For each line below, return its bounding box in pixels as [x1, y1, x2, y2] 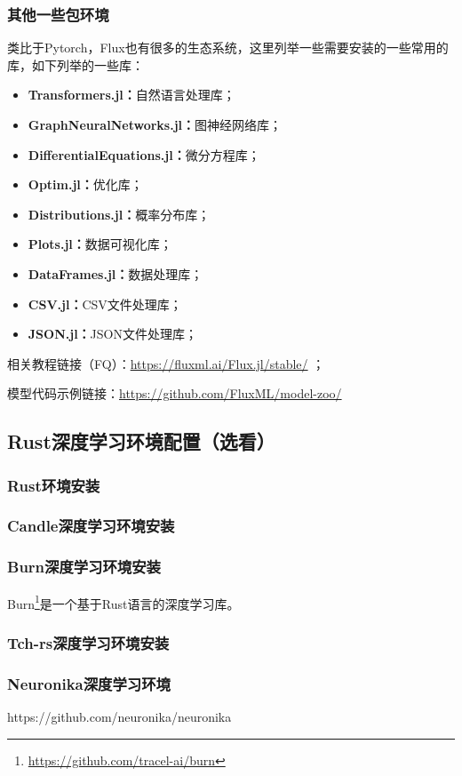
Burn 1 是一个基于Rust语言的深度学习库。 [7, 591, 240, 612]
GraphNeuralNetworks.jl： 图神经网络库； [28, 116, 283, 133]
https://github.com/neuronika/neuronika [7, 707, 232, 725]
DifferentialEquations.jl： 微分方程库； [28, 145, 260, 164]
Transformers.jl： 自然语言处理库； [28, 85, 235, 104]
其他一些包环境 [7, 3, 109, 25]
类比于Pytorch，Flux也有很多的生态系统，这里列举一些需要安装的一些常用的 [7, 38, 449, 57]
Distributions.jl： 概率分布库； [28, 204, 211, 223]
